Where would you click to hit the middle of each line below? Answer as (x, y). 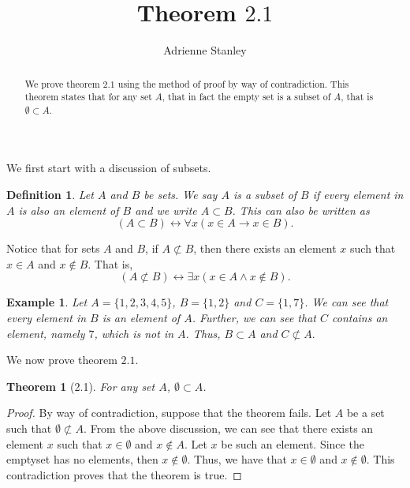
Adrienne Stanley (205, 50)
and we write (166, 210)
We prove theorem (62, 83)
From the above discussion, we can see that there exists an (232, 428)
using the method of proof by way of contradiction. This (233, 83)
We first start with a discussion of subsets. (109, 168)
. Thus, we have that (237, 459)
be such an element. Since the (293, 443)
